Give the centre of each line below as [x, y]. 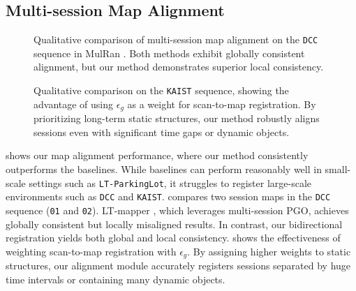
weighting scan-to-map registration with [91, 251]
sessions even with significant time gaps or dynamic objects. [162, 132]
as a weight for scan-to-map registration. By [222, 104]
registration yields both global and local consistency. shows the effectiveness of [173, 238]
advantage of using [74, 104]
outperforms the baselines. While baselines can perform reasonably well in [164, 169]
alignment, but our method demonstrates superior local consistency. [179, 67]
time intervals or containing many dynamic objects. [116, 279]
